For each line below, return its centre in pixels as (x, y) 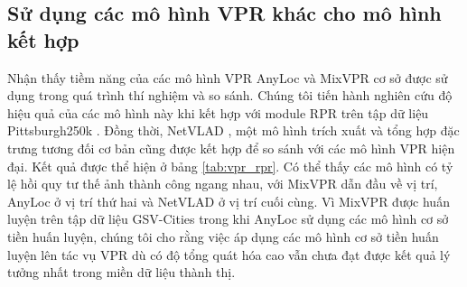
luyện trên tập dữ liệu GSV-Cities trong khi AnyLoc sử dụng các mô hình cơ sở (228, 219)
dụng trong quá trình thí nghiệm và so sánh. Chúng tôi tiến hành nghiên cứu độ (230, 95)
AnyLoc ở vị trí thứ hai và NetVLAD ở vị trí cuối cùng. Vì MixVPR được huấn (229, 201)
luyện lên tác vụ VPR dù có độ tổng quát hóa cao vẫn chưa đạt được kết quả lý (229, 254)
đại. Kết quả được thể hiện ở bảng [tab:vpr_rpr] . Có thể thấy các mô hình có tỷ (230, 166)
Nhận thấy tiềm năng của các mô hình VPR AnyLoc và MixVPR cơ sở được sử (228, 77)
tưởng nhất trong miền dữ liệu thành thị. (121, 272)
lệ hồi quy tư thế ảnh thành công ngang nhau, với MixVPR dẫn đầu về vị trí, (223, 184)
